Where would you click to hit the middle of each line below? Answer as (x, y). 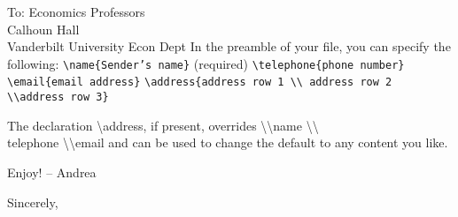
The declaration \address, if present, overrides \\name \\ (163, 125)
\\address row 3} (58, 97)
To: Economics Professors (76, 11)
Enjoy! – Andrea (52, 172)
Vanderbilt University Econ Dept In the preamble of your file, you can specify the (229, 46)
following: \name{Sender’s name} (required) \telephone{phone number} (206, 63)
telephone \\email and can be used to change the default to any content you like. (228, 142)
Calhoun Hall (43, 29)
